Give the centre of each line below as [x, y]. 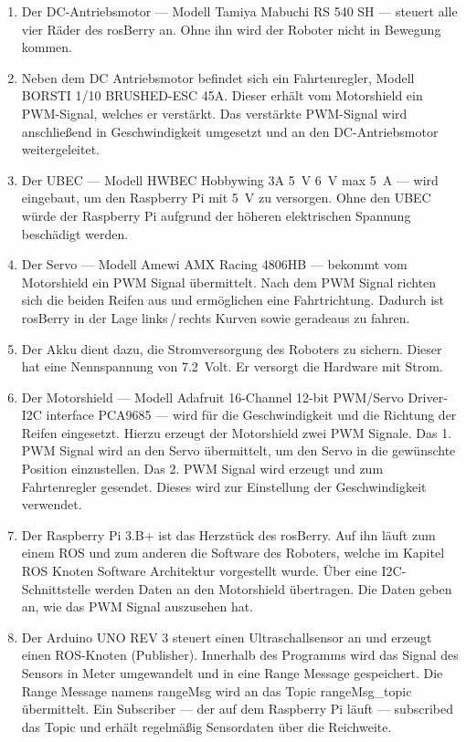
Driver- [428, 397]
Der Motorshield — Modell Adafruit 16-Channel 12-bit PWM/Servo [212, 397]
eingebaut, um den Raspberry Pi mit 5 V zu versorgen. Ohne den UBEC [226, 198]
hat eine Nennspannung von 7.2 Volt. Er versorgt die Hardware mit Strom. [232, 366]
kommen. [47, 47]
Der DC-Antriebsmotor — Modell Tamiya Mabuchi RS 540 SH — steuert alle [239, 11]
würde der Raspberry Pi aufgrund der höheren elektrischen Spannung [216, 215]
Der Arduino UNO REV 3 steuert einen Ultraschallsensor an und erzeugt [227, 637]
